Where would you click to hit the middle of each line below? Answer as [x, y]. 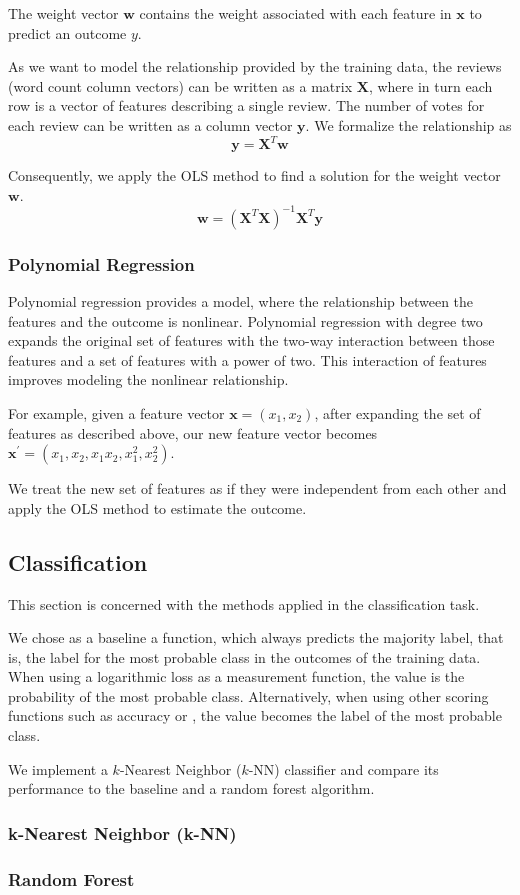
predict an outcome [67, 32]
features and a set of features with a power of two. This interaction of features [247, 359]
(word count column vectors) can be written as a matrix [180, 85]
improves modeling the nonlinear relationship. [148, 379]
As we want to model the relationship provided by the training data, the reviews [255, 66]
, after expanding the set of [397, 412]
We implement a [58, 768]
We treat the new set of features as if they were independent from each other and [257, 488]
